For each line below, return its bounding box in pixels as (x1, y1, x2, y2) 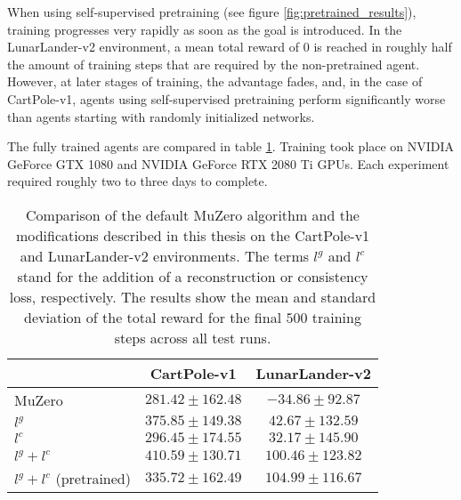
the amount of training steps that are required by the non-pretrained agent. (7, 54, 420, 73)
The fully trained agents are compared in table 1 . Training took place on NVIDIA (7, 137, 455, 156)
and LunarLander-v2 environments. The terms (20, 245, 310, 266)
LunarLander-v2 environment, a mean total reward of (7, 37, 300, 56)
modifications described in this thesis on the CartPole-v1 (15, 224, 370, 246)
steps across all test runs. (114, 327, 271, 348)
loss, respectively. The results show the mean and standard (9, 286, 376, 307)
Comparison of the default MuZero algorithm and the (26, 204, 360, 225)
